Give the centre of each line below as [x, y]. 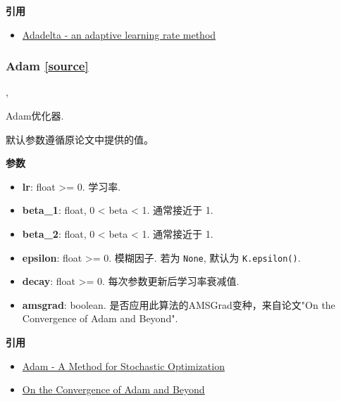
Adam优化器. [35, 115]
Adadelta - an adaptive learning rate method [119, 34]
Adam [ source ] [47, 66]
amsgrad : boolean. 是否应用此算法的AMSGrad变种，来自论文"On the [179, 304]
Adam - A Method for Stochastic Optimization [123, 365]
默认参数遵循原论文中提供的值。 [80, 139]
